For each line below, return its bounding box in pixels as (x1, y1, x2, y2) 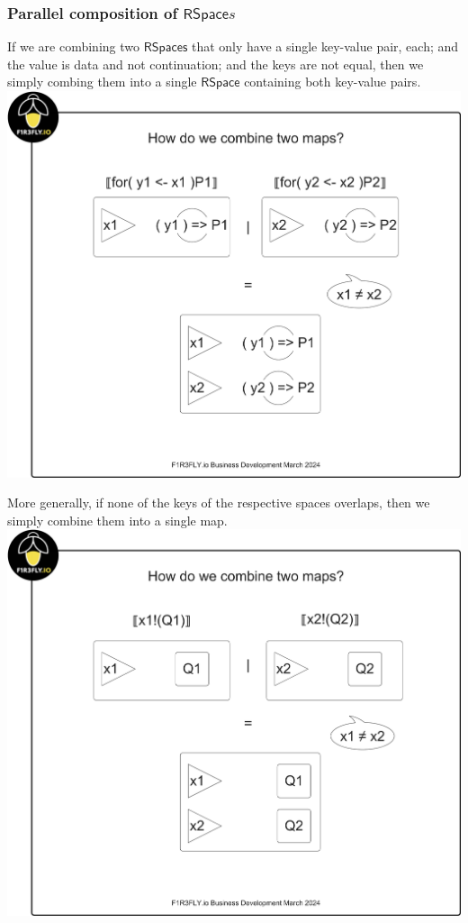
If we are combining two (7, 37, 140, 56)
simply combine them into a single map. (7, 510, 228, 529)
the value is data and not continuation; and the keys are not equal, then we (7, 54, 424, 73)
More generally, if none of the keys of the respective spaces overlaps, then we (7, 493, 430, 512)
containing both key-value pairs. (244, 72, 421, 91)
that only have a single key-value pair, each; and (191, 37, 459, 56)
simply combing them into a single (7, 72, 197, 91)
